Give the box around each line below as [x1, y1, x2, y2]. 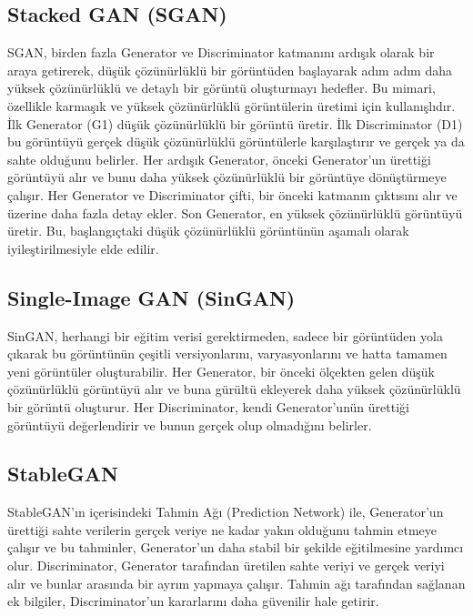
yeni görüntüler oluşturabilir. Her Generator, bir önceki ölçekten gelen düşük [7, 361, 436, 380]
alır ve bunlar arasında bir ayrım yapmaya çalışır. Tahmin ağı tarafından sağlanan [7, 573, 466, 592]
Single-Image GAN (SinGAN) [7, 283, 296, 311]
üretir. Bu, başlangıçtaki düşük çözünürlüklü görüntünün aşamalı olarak [7, 221, 409, 240]
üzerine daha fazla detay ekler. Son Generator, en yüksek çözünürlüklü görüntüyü [7, 203, 463, 222]
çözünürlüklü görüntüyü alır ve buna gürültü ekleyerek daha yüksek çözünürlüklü [7, 379, 461, 399]
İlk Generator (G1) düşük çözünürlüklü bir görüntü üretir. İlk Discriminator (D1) [7, 114, 463, 133]
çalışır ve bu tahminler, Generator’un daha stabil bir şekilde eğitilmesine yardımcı [7, 538, 464, 557]
